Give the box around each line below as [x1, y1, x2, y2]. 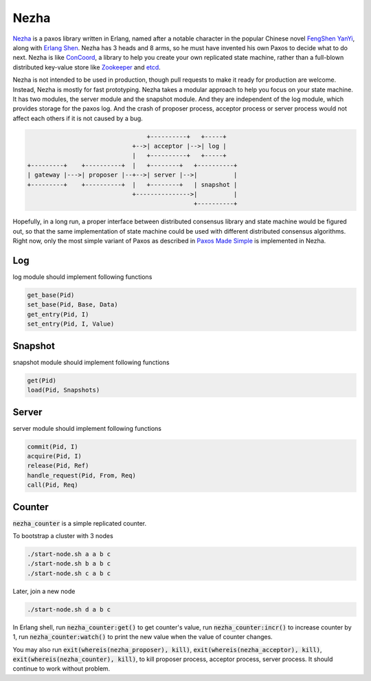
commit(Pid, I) [27, 443, 78, 450]
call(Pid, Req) [27, 481, 78, 489]
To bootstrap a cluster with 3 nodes [12, 532, 113, 540]
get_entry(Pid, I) [27, 310, 89, 318]
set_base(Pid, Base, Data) [27, 301, 118, 309]
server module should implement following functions [12, 424, 161, 432]
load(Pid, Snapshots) [27, 386, 100, 394]
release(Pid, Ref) [27, 462, 89, 470]
